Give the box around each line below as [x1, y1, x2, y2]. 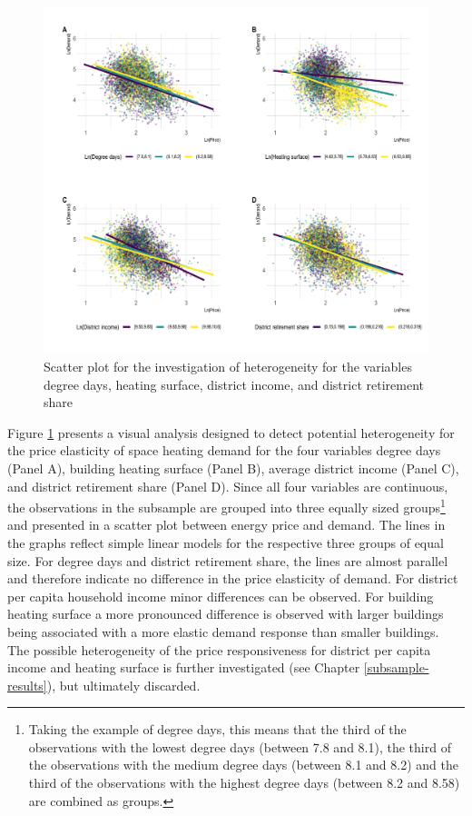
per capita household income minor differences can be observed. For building [7, 586, 434, 605]
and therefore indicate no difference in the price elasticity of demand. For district [7, 569, 458, 588]
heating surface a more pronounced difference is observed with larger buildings [7, 604, 444, 623]
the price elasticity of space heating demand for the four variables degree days [7, 441, 441, 460]
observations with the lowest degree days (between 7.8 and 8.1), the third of [28, 737, 451, 756]
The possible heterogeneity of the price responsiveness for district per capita [7, 640, 431, 659]
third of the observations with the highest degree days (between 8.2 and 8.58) [28, 773, 460, 792]
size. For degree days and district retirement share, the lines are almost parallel [7, 551, 448, 570]
